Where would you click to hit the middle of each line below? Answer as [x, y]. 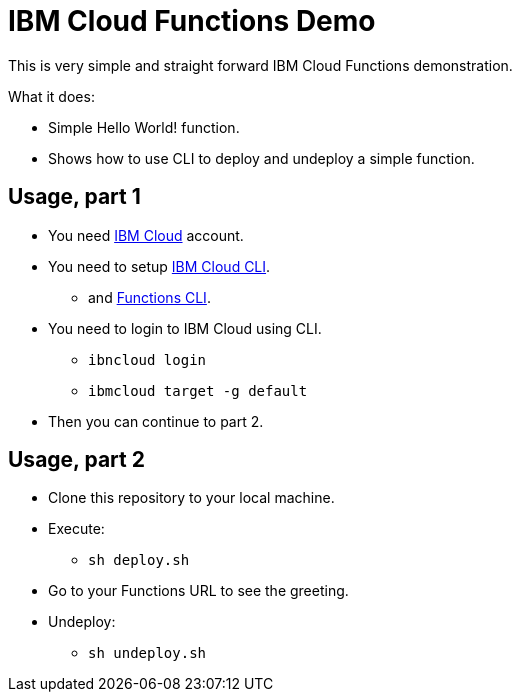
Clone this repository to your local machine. [191, 498]
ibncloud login [147, 359]
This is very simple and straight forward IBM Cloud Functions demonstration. [260, 65]
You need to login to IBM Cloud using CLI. [185, 328]
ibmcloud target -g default [198, 390]
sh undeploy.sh [147, 653]
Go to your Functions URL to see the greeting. [198, 591]
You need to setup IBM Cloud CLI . [159, 266]
